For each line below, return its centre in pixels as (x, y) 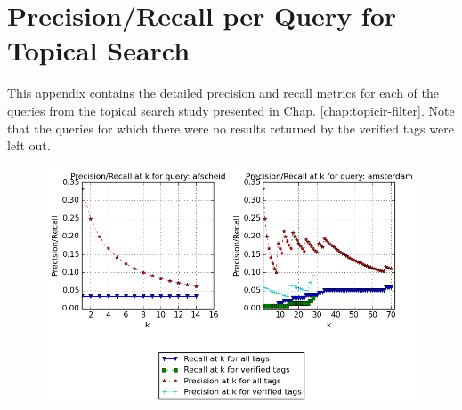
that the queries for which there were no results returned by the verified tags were (231, 128)
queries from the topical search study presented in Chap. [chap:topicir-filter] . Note (231, 110)
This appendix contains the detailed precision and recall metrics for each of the (223, 93)
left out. (29, 145)
